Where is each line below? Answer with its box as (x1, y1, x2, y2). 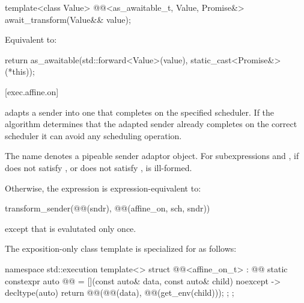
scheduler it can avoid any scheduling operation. (5, 129, 182, 142)
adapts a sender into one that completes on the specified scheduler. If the (5, 105, 275, 118)
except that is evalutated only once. (5, 222, 136, 234)
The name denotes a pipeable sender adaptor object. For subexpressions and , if (5, 149, 299, 162)
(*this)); (5, 65, 35, 78)
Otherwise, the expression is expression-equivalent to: (5, 181, 201, 194)
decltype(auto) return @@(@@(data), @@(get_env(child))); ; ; (5, 286, 234, 299)
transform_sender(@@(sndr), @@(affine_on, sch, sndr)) (5, 202, 210, 214)
